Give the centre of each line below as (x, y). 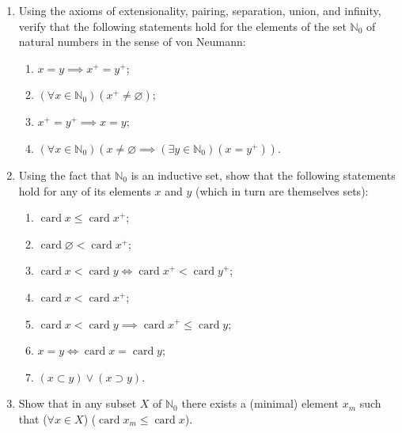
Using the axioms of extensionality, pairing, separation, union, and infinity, (200, 10)
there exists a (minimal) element (260, 403)
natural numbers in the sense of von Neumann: (132, 42)
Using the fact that (65, 175)
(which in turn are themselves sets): (282, 190)
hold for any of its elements (85, 190)
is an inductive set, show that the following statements (263, 175)
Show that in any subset (78, 403)
